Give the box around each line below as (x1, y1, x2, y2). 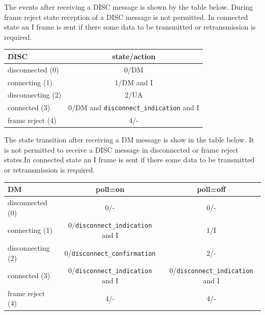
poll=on (95, 184, 124, 195)
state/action (112, 51, 155, 61)
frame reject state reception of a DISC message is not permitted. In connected (4, 11, 248, 22)
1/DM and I (115, 77, 153, 87)
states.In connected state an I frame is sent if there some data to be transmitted (4, 154, 255, 165)
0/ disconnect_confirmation (64, 247, 156, 258)
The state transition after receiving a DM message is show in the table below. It (4, 134, 254, 145)
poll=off (197, 184, 226, 195)
